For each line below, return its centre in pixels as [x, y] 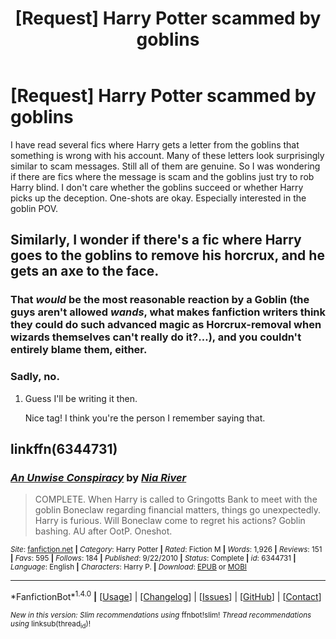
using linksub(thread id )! [50, 624]
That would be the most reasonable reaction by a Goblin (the [160, 300]
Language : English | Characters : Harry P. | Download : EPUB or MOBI [128, 567]
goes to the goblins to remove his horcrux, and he [167, 255]
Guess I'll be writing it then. [81, 398]
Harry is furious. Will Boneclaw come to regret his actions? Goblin [170, 521]
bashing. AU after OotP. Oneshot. [103, 531]
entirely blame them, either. [79, 350]
